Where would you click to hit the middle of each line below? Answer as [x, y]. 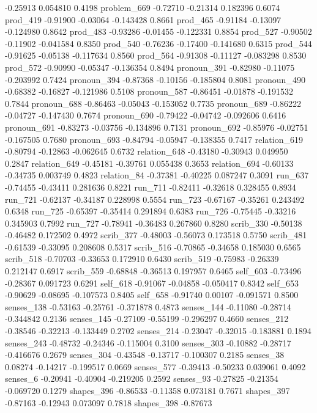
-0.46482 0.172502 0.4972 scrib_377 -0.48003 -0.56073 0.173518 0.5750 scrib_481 [156, 235]
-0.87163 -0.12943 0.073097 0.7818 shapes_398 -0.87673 [109, 402]
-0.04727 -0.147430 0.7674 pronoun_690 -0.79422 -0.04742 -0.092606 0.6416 [146, 115]
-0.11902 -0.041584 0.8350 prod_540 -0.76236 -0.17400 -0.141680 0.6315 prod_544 [158, 43]
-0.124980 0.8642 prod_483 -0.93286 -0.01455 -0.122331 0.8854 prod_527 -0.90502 [158, 31]
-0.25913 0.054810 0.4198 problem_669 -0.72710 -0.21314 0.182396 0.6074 [143, 7]
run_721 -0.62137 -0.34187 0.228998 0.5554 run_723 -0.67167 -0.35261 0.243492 [155, 199]
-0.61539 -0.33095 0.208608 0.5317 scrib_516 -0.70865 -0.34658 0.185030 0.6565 [153, 247]
